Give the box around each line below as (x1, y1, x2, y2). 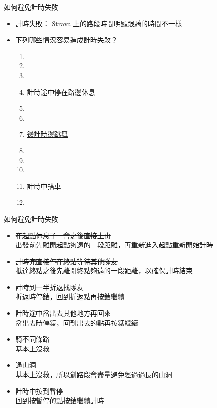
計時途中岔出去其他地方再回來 (15, 308, 111, 318)
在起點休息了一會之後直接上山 (15, 230, 111, 240)
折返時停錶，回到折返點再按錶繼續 (15, 291, 125, 302)
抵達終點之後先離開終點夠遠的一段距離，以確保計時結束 (15, 265, 193, 276)
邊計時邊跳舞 (27, 129, 68, 139)
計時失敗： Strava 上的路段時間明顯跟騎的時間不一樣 (15, 18, 182, 28)
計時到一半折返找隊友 (15, 282, 84, 292)
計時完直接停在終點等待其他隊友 (15, 256, 118, 266)
